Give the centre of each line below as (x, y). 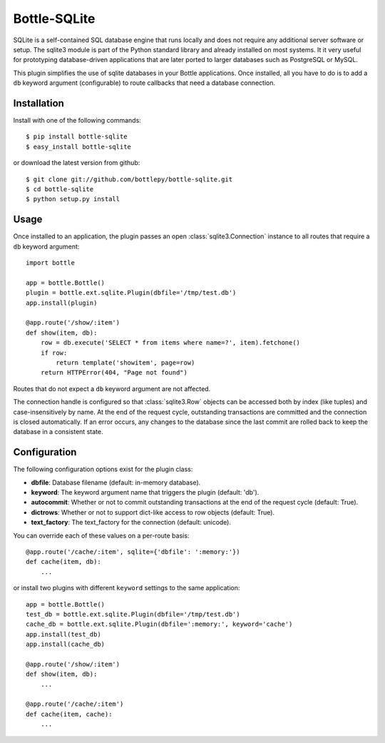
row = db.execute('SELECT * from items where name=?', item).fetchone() (170, 343)
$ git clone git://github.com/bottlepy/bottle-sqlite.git (129, 179)
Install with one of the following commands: (77, 121)
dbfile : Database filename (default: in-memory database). (116, 482)
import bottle (50, 263)
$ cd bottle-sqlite (60, 189)
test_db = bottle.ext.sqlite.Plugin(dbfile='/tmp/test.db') (133, 614)
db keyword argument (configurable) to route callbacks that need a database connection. (144, 83)
